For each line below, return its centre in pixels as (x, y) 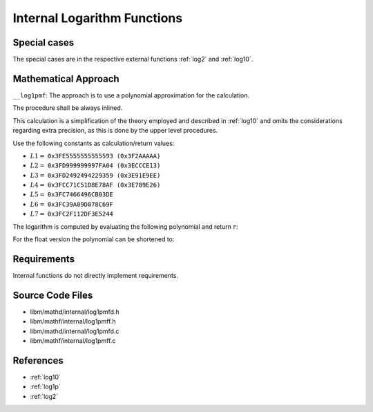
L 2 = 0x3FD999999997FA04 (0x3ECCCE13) (95, 166)
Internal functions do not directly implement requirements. (96, 275)
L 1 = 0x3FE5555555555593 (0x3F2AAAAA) (95, 156)
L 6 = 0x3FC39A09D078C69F (71, 204)
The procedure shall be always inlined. (68, 108)
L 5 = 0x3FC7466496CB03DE (71, 195)
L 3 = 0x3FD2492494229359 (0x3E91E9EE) (95, 175)
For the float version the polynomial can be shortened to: (94, 239)
